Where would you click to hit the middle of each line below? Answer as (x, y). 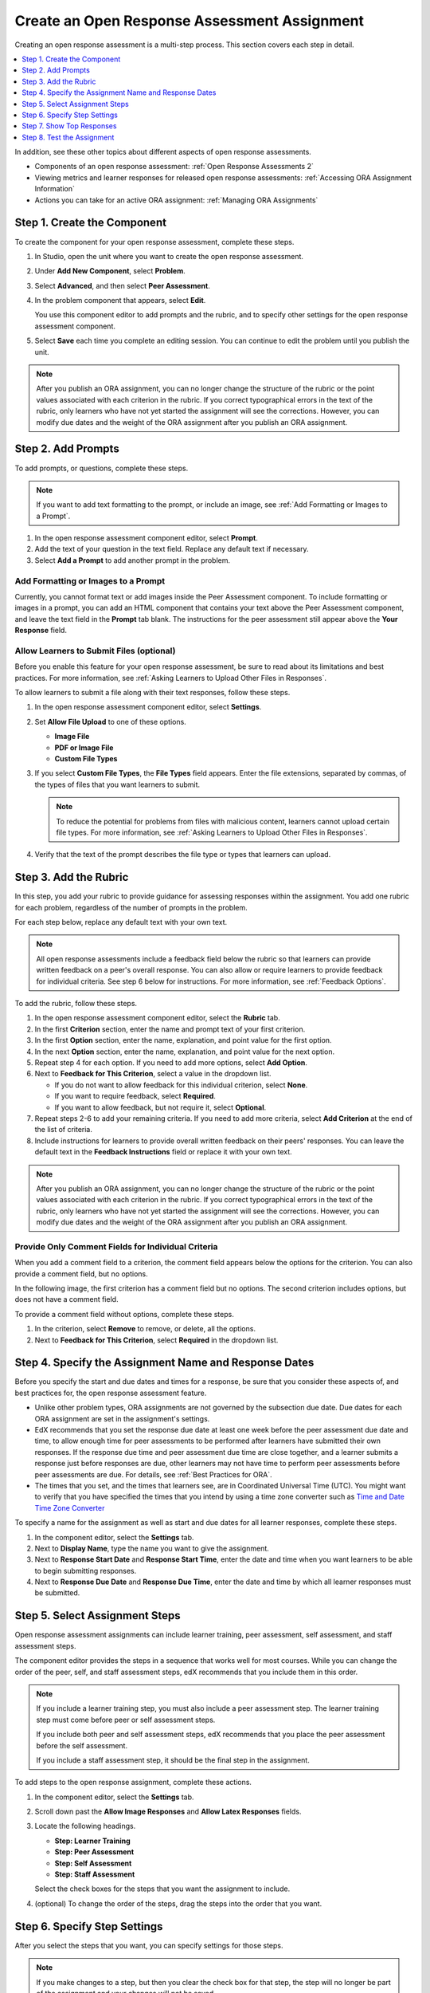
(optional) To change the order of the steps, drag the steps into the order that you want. (178, 1903)
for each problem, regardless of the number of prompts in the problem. (131, 907)
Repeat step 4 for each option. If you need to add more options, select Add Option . (171, 1062)
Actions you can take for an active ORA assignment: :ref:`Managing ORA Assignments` (176, 200)
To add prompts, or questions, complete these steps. (102, 468)
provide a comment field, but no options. (81, 1274)
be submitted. (57, 1593)
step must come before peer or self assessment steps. (126, 1720)
